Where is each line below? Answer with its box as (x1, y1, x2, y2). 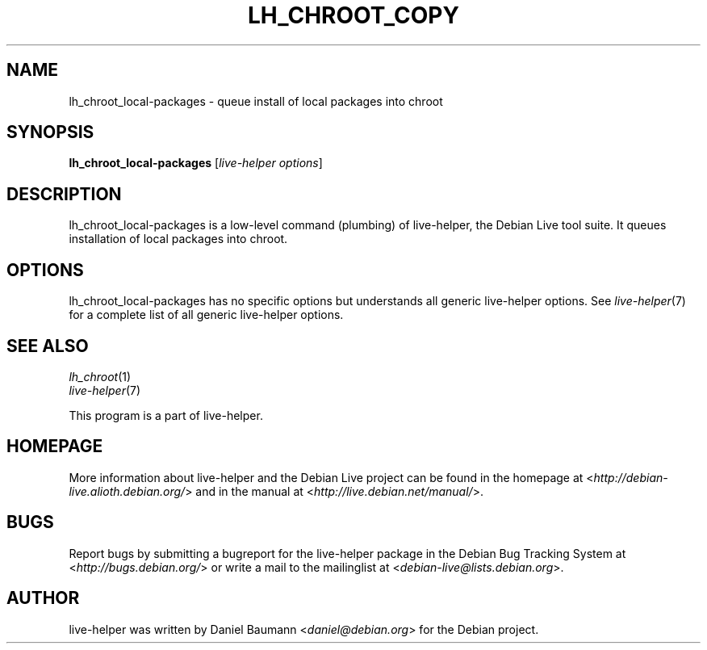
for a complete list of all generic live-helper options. (69, 308, 344, 322)
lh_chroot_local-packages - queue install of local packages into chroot (69, 94, 443, 108)
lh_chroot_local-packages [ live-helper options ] (69, 156, 323, 170)
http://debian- (593, 470, 668, 484)
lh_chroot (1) (69, 369, 132, 384)
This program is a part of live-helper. (69, 408, 263, 422)
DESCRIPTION (6, 183, 122, 204)
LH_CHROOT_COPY (248, 2, 459, 29)
